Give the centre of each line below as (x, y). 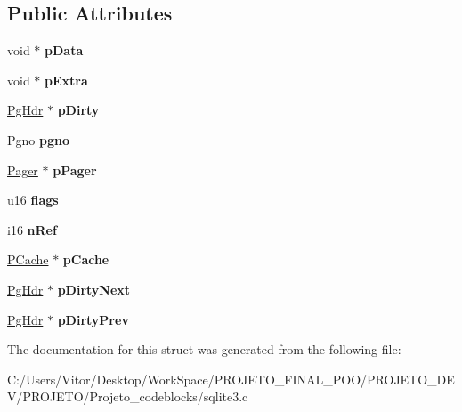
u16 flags (33, 200)
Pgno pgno (38, 139)
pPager (75, 170)
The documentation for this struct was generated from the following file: (204, 349)
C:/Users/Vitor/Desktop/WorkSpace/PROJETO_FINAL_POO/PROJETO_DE (231, 379)
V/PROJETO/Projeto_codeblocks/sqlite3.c (128, 396)
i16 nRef (32, 229)
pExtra (66, 80)
